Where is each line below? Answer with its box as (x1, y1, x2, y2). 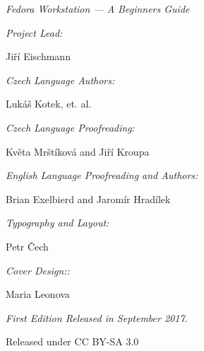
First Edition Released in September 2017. (6, 310, 188, 325)
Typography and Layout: (6, 215, 109, 230)
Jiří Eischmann (6, 49, 71, 64)
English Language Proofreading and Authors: (6, 168, 198, 183)
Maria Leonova (6, 287, 70, 301)
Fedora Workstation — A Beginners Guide (6, 1, 190, 16)
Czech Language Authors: (6, 72, 115, 87)
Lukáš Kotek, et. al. (6, 96, 92, 111)
